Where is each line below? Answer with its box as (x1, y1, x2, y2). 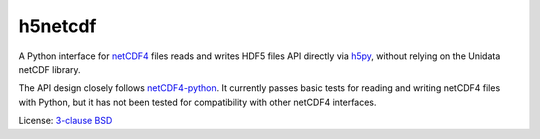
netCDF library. (18, 63, 81, 75)
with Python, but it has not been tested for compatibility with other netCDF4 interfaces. (18, 96, 377, 108)
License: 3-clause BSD (18, 115, 113, 127)
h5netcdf (18, 15, 97, 37)
